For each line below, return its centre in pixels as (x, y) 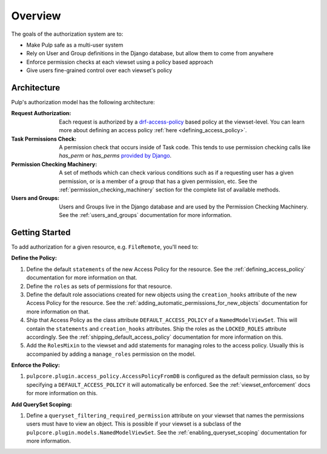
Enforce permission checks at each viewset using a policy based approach (120, 62)
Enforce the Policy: (36, 365)
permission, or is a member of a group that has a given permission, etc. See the (158, 181)
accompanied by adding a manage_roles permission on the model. (111, 354)
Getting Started (41, 232)
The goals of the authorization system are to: (67, 34)
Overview (36, 16)
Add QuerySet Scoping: (42, 404)
